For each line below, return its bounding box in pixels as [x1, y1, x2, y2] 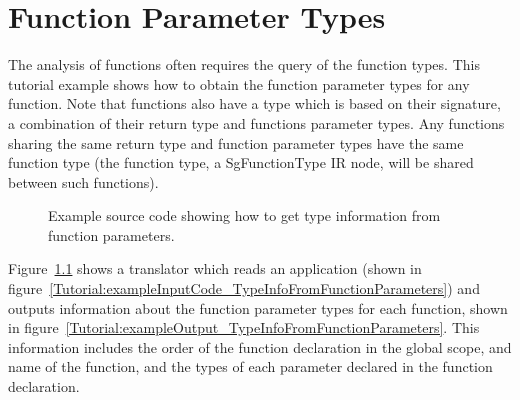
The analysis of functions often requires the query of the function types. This [8, 54, 480, 75]
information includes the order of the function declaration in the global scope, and [8, 336, 512, 357]
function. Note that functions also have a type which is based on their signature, [8, 93, 501, 114]
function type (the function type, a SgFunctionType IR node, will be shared [8, 152, 474, 173]
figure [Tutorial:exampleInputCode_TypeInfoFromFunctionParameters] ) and [8, 278, 480, 299]
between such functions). [8, 171, 159, 192]
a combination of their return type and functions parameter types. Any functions [8, 112, 505, 133]
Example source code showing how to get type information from [48, 205, 441, 226]
